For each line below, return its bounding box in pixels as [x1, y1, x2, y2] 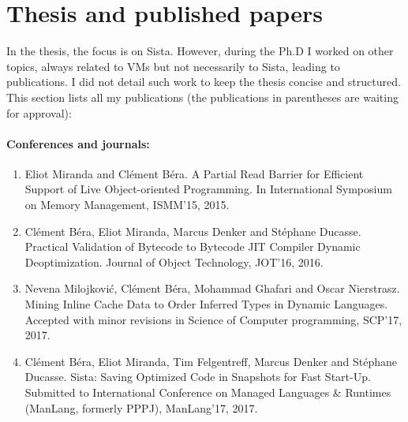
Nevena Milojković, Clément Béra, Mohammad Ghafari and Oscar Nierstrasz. [24, 280, 400, 297]
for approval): [6, 104, 72, 121]
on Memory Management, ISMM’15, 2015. [24, 196, 230, 213]
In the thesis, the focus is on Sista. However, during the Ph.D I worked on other [6, 43, 394, 59]
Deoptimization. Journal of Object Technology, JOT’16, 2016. [24, 253, 324, 270]
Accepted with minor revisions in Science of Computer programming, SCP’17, [24, 311, 402, 327]
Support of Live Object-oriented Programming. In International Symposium [24, 181, 392, 197]
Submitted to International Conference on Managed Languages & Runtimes [24, 384, 391, 401]
